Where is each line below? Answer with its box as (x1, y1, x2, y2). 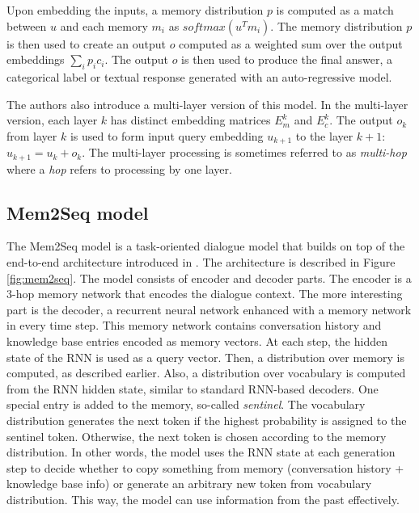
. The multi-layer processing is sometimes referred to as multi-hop (82, 144, 407, 161)
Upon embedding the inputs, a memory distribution (6, 2, 264, 18)
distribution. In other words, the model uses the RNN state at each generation (6, 444, 396, 460)
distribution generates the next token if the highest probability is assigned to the (6, 412, 407, 428)
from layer (6, 127, 57, 144)
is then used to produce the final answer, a (181, 51, 392, 68)
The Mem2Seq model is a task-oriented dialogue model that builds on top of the (6, 238, 405, 254)
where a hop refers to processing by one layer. (6, 160, 232, 177)
